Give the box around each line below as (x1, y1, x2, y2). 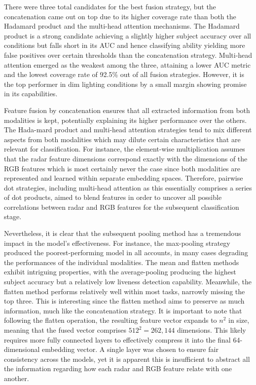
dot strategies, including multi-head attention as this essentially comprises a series (4, 182, 252, 192)
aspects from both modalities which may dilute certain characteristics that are (4, 134, 241, 144)
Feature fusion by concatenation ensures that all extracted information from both (4, 105, 250, 115)
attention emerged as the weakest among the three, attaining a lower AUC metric (4, 59, 251, 70)
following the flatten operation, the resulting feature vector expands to (4, 315, 217, 325)
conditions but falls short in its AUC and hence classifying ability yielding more (4, 40, 245, 50)
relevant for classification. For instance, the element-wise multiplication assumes (4, 144, 245, 154)
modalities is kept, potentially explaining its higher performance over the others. (4, 115, 247, 125)
